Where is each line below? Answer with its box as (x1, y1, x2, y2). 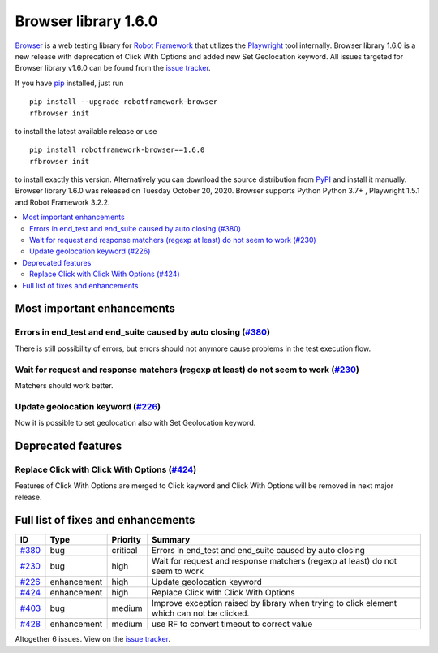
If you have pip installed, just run (15, 78, 124, 88)
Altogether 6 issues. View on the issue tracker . (15, 634, 170, 644)
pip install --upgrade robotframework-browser (29, 97, 218, 106)
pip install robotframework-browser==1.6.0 (29, 145, 205, 154)
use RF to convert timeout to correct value (151, 618, 313, 629)
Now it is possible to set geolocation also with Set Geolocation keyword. (15, 418, 256, 428)
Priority (111, 534, 142, 546)
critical (111, 545, 138, 556)
